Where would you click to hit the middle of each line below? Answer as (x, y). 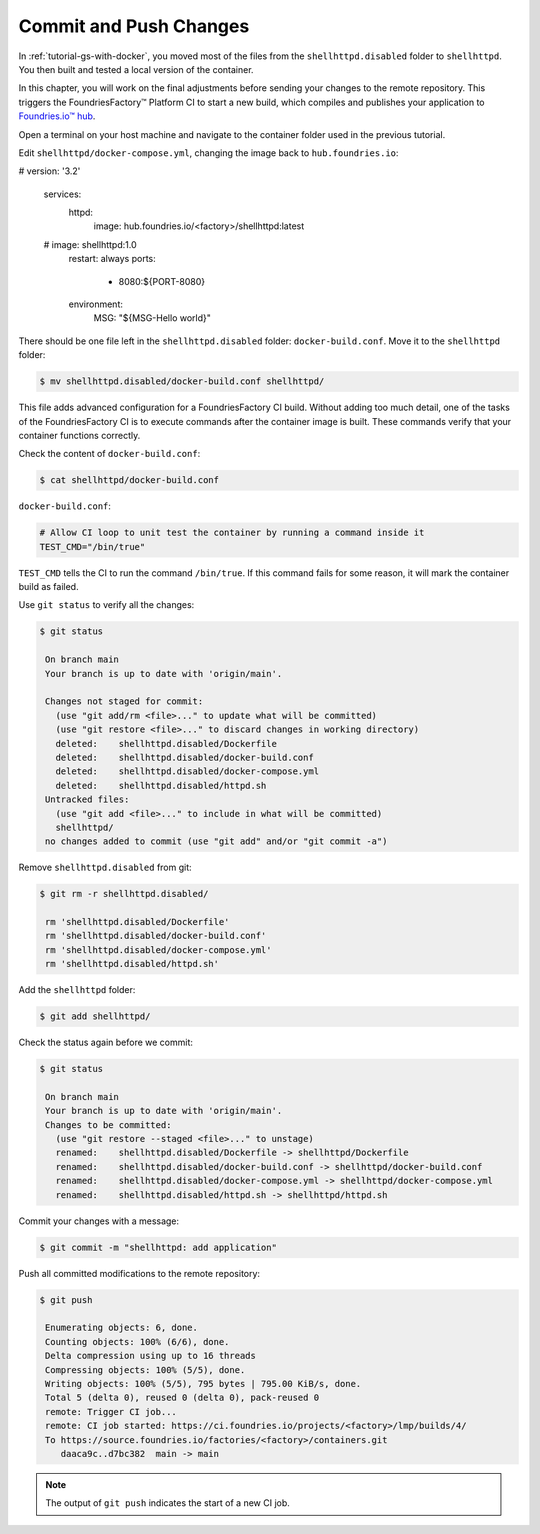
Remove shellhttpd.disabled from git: (105, 867)
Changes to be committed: (108, 1124)
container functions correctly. (79, 435)
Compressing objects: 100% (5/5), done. (145, 1369)
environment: (96, 304)
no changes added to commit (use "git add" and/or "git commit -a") (216, 841)
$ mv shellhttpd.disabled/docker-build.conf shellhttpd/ (182, 381)
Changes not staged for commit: (124, 701)
